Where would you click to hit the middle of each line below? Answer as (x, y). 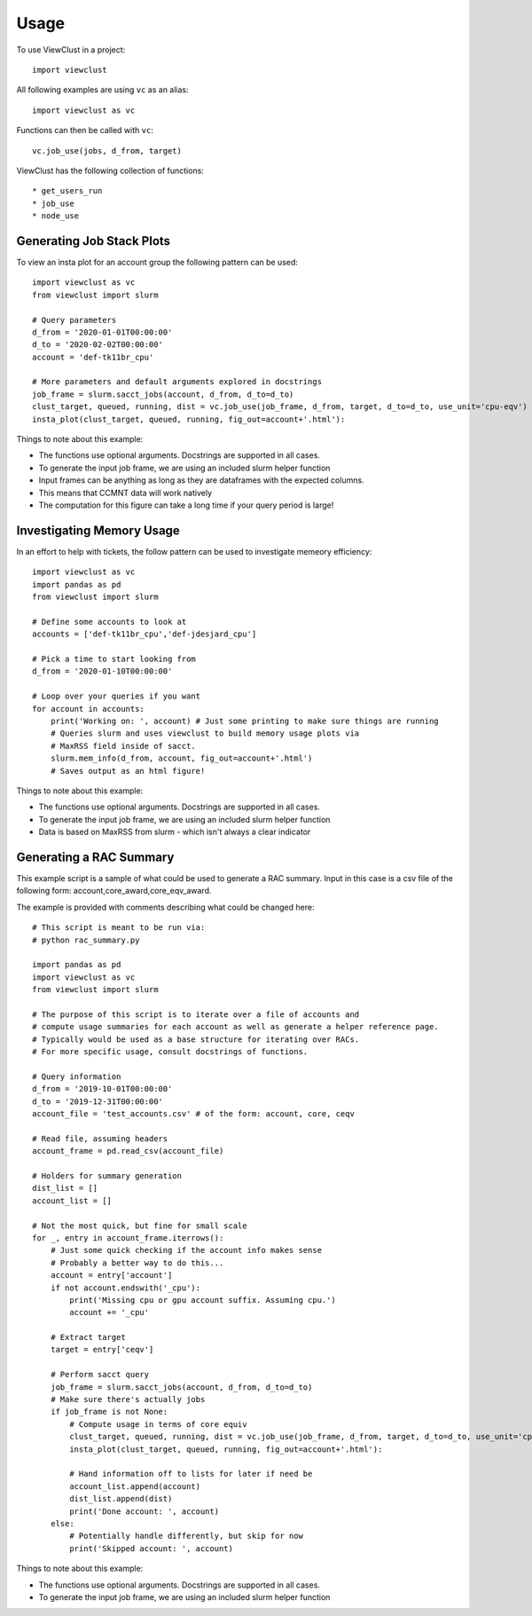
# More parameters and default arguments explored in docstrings (177, 382)
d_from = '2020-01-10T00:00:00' (102, 671)
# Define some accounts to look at (110, 622)
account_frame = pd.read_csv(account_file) (128, 1151)
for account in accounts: (89, 709)
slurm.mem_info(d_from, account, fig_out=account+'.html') (181, 758)
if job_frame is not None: (109, 1412)
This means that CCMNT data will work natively (125, 493)
